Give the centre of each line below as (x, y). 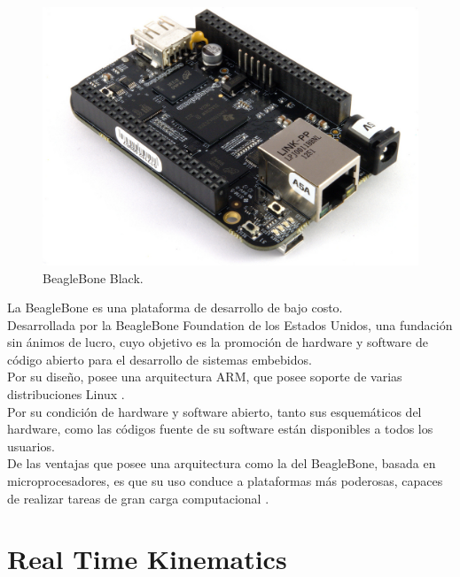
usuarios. (31, 446)
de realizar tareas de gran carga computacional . (138, 498)
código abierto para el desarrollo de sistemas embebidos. (160, 359)
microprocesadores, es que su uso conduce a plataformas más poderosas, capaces (225, 481)
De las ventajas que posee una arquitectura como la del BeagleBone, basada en (222, 463)
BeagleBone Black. (93, 277)
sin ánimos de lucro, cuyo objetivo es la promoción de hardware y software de (218, 342)
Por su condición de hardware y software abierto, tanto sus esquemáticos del (214, 411)
